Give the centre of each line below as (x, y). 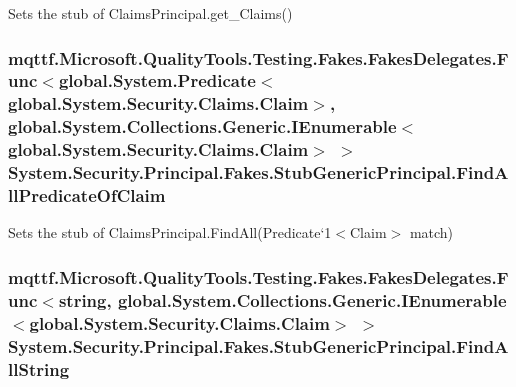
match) (431, 232)
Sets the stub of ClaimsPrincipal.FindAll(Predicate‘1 (170, 232)
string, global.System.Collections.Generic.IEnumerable (282, 299)
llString (39, 368)
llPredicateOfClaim (87, 195)
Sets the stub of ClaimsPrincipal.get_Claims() (150, 13)
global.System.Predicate (157, 80)
